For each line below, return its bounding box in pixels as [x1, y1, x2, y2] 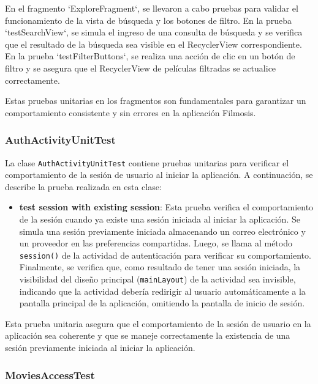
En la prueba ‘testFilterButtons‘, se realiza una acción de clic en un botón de [5, 50, 295, 62]
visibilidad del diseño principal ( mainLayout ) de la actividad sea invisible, [19, 273, 296, 286]
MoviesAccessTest [5, 367, 95, 382]
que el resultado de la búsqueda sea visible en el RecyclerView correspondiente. [5, 37, 302, 50]
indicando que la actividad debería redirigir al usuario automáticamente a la [19, 284, 306, 297]
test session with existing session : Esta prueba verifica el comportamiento [19, 201, 314, 213]
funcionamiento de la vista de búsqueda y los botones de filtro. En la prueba [5, 13, 292, 26]
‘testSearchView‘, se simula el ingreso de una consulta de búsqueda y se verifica [5, 26, 303, 39]
